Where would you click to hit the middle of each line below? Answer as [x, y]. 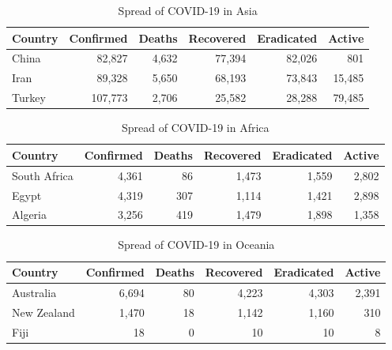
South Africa [43, 175]
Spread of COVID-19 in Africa [196, 128]
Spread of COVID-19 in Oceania [196, 245]
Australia [34, 292]
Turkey [29, 98]
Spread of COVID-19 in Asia [188, 10]
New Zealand [43, 312]
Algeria [29, 215]
